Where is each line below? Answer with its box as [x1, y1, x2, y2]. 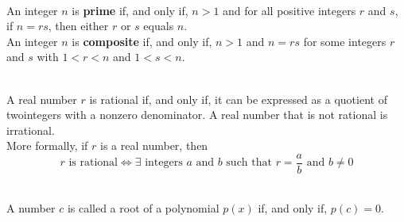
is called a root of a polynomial [67, 199, 219, 216]
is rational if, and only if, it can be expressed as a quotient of [89, 90, 387, 107]
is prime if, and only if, [72, 2, 188, 18]
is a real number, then [100, 137, 208, 154]
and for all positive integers [223, 2, 356, 18]
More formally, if [6, 137, 88, 154]
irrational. [6, 121, 55, 138]
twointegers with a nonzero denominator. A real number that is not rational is [6, 106, 388, 123]
